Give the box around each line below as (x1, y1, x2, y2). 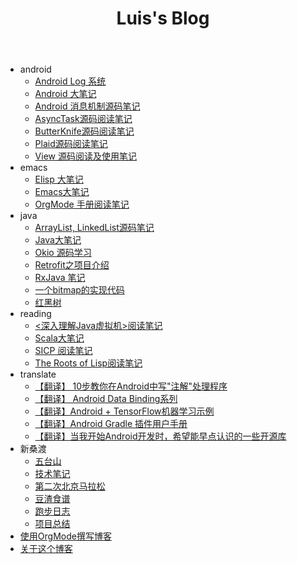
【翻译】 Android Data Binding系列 (34, 393, 178, 405)
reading (19, 308, 52, 320)
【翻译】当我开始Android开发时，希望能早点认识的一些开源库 (34, 430, 287, 442)
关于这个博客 (19, 543, 73, 555)
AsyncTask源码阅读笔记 (34, 113, 133, 125)
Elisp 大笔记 (34, 173, 84, 186)
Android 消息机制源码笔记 (34, 100, 141, 112)
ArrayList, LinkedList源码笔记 (34, 222, 155, 234)
